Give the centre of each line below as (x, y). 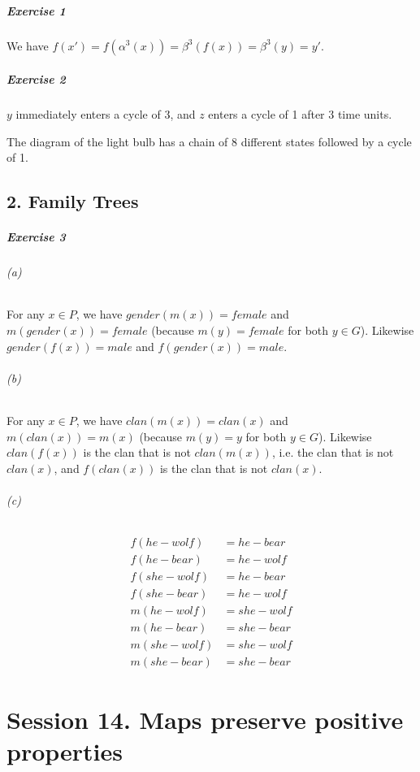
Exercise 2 (36, 79)
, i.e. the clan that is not (333, 452)
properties (65, 750)
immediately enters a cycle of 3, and (106, 114)
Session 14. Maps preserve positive (205, 719)
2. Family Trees (73, 201)
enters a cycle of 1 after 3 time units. (300, 114)
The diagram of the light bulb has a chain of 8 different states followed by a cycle (209, 141)
